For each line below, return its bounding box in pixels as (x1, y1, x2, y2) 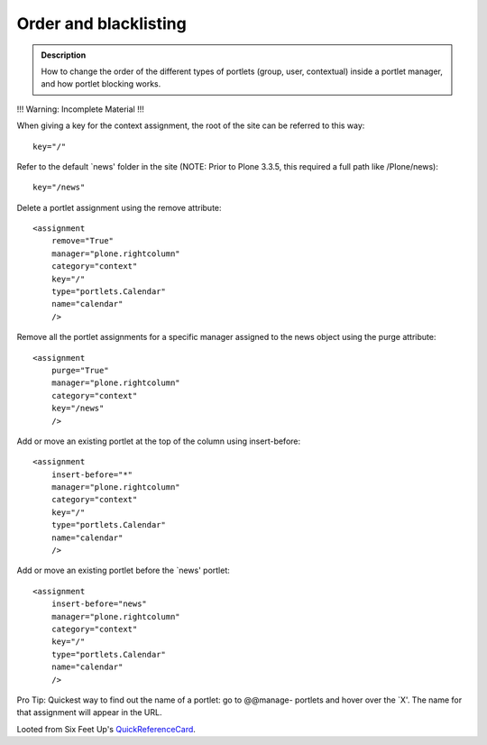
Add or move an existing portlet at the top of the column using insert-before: (16, 436, 301, 446)
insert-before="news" (51, 599, 148, 609)
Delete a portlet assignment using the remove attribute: (16, 202, 222, 213)
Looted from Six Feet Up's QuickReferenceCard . (16, 723, 196, 734)
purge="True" (51, 365, 109, 375)
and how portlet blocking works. (41, 78, 161, 89)
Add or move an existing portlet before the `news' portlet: (16, 565, 230, 576)
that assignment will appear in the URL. (16, 707, 162, 718)
